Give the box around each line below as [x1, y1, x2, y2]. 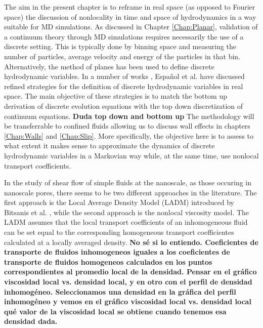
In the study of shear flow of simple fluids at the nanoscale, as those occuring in [4, 177, 252, 188]
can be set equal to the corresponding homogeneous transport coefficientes [4, 227, 234, 237]
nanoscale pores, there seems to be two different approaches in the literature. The [4, 187, 257, 197]
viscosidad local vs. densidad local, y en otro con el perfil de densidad [4, 276, 252, 287]
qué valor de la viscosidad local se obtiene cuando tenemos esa [4, 306, 227, 316]
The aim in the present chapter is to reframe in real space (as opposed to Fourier [4, 2, 255, 12]
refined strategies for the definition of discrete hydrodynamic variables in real [4, 80, 243, 91]
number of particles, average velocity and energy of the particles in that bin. [4, 51, 241, 61]
